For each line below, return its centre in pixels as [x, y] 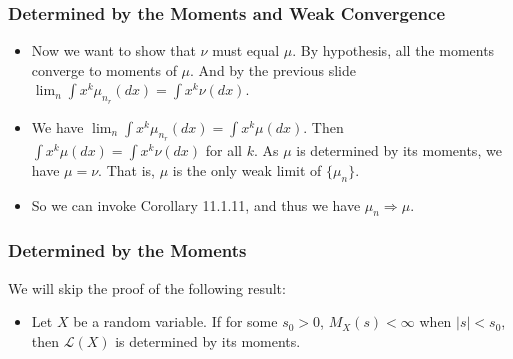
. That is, [126, 169]
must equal [246, 50]
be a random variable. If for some [175, 321]
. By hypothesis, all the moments [393, 50]
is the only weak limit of [247, 169]
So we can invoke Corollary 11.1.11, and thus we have [196, 204]
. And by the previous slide [273, 69]
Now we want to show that [113, 50]
